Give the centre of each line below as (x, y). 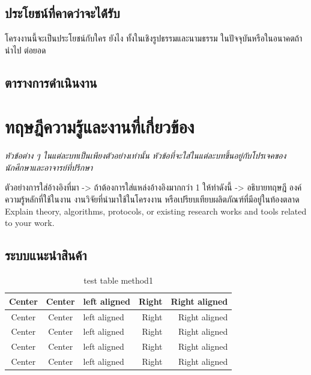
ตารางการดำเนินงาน (51, 82)
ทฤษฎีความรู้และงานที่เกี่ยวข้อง (100, 127)
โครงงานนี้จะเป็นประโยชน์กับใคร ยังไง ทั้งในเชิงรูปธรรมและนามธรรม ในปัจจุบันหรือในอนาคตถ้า (154, 38)
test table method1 (118, 280)
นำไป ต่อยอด (26, 50)
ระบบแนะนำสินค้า (46, 255)
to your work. (30, 223)
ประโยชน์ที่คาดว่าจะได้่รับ (62, 13)
